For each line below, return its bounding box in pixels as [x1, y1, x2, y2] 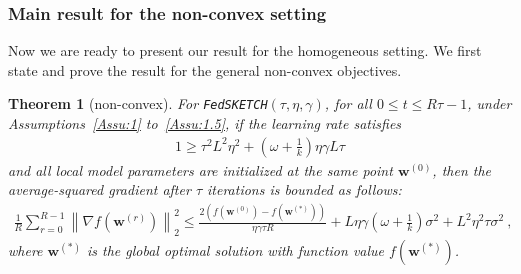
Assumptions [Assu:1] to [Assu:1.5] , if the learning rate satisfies [8, 113, 402, 134]
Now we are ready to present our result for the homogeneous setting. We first [8, 40, 482, 61]
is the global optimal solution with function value [87, 240, 385, 261]
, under [467, 93, 512, 114]
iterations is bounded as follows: [207, 179, 402, 200]
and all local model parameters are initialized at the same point [8, 159, 393, 180]
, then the [432, 159, 492, 180]
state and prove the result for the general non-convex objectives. [8, 59, 402, 80]
